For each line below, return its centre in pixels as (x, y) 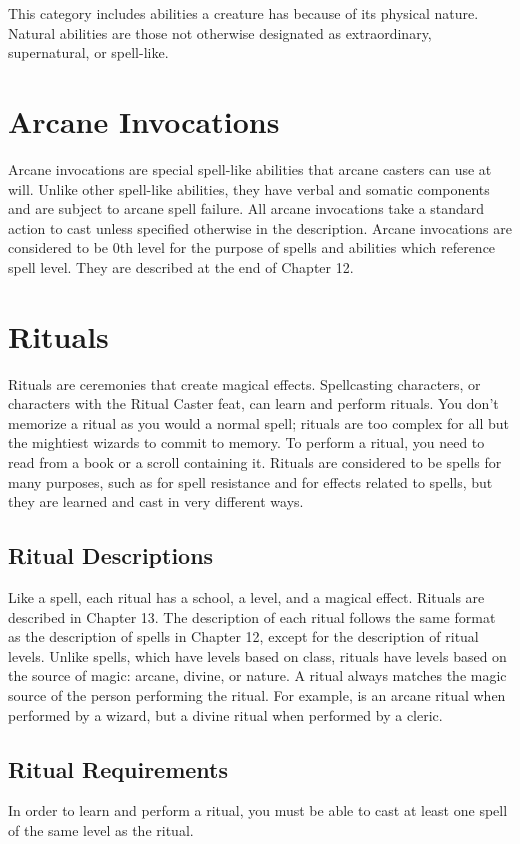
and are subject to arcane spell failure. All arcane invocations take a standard (246, 208)
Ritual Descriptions (111, 555)
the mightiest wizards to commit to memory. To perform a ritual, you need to (246, 442)
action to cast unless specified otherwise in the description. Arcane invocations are (260, 227)
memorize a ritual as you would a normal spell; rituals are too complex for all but (258, 422)
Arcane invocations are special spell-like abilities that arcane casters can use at (250, 168)
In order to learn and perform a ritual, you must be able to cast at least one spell (258, 810)
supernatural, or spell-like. (88, 52)
